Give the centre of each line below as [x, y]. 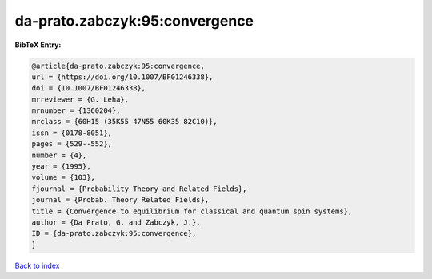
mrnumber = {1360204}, [76, 111]
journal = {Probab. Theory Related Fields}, [120, 200]
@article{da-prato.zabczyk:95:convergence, [118, 66]
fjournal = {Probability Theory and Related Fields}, [139, 189]
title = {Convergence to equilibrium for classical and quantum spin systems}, [192, 211]
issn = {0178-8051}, [72, 133]
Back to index [37, 265]
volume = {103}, [64, 177]
